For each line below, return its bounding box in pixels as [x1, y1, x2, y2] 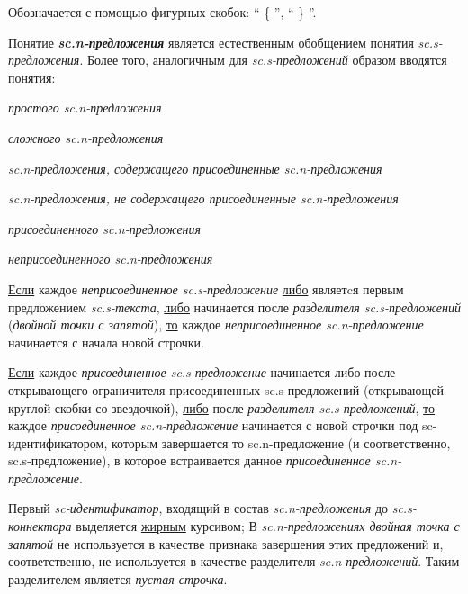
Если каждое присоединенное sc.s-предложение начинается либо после [8, 363, 396, 382]
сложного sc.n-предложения [8, 128, 164, 147]
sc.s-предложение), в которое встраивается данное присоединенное [8, 451, 371, 470]
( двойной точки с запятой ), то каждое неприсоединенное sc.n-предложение [8, 315, 424, 334]
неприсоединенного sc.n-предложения [8, 249, 213, 268]
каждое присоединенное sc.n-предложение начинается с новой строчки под [8, 416, 418, 435]
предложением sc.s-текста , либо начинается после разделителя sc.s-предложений [8, 297, 461, 316]
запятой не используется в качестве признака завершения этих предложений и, [8, 534, 444, 553]
